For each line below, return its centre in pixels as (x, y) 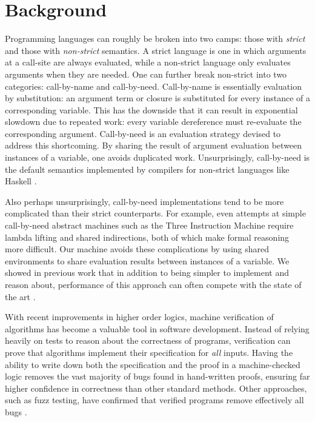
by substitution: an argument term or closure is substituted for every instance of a (157, 98)
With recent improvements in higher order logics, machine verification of (139, 317)
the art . (20, 296)
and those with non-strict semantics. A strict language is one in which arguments (156, 50)
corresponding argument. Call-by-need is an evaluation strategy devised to (143, 133)
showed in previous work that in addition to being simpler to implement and (147, 273)
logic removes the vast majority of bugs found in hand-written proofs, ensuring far (157, 376)
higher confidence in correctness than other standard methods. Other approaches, (156, 388)
